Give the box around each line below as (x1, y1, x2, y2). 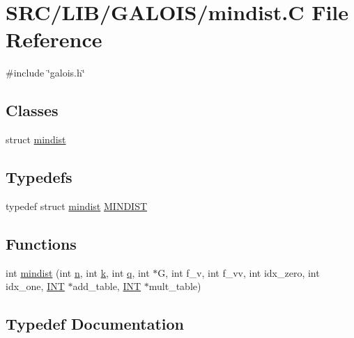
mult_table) (148, 279, 201, 293)
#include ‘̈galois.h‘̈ (6, 65, 85, 80)
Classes (6, 99, 59, 121)
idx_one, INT (6, 279, 65, 293)
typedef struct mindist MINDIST (6, 198, 148, 213)
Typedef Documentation (6, 313, 184, 335)
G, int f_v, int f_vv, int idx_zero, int (157, 265, 320, 280)
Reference (6, 25, 102, 54)
